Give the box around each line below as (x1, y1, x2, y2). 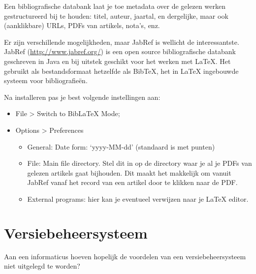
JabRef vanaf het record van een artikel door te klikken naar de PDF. (27, 177, 238, 187)
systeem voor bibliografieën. (4, 75, 88, 86)
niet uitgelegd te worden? (4, 261, 80, 271)
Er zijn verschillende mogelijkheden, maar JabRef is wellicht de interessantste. (4, 36, 239, 47)
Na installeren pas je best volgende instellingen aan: (4, 91, 160, 102)
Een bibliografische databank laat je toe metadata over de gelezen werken (4, 1, 225, 11)
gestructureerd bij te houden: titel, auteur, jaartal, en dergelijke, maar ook (4, 10, 228, 21)
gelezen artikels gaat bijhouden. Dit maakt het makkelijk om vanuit (27, 167, 231, 178)
